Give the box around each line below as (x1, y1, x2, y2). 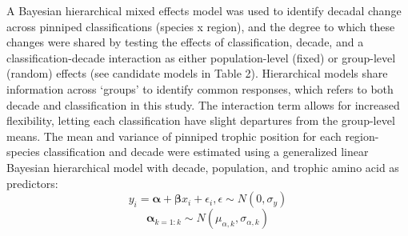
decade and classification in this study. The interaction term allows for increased (6, 96, 400, 113)
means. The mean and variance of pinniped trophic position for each (6, 127, 342, 144)
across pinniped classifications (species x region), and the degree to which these (6, 18, 395, 34)
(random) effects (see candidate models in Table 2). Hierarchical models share (6, 65, 388, 82)
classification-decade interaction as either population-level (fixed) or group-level (6, 49, 396, 66)
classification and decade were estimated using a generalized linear (43, 143, 369, 160)
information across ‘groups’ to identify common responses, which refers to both (6, 80, 394, 97)
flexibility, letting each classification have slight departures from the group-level (6, 112, 395, 129)
